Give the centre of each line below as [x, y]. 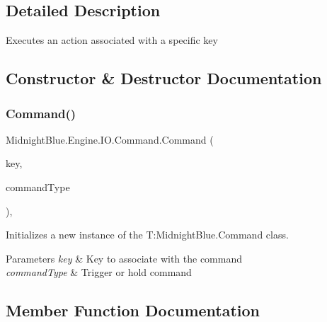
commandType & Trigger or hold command [99, 272]
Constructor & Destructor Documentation [164, 78]
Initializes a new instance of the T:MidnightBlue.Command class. [147, 235]
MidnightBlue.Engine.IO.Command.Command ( [110, 139]
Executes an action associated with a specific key [112, 40]
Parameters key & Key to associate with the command [124, 258]
